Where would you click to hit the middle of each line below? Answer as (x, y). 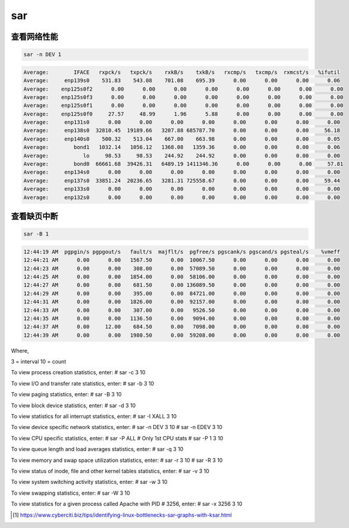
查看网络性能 (34, 37)
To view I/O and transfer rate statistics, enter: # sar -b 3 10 (83, 383)
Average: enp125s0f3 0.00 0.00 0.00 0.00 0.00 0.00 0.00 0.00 (183, 97)
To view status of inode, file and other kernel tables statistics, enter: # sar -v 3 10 (110, 471)
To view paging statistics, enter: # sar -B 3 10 (66, 395)
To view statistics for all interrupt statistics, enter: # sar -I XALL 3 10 (94, 416)
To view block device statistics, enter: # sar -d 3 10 (73, 405)
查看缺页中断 (34, 216)
